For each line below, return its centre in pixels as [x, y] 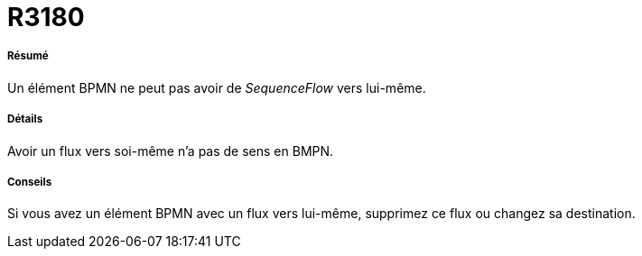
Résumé [28, 56]
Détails [25, 119]
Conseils [30, 182]
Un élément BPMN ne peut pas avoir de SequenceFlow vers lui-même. [217, 87]
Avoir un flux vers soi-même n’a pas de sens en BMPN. [171, 151]
